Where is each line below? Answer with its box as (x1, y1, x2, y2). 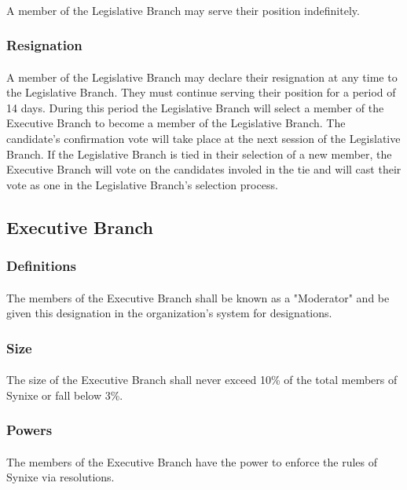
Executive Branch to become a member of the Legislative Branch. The (6, 115, 346, 131)
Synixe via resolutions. (6, 469, 115, 485)
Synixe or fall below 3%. (6, 386, 123, 403)
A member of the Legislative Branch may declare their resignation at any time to (6, 68, 398, 85)
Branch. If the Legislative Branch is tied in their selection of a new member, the (6, 145, 392, 162)
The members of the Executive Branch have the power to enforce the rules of (6, 453, 378, 470)
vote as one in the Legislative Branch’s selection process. (6, 176, 278, 192)
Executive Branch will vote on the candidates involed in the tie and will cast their (6, 161, 401, 177)
